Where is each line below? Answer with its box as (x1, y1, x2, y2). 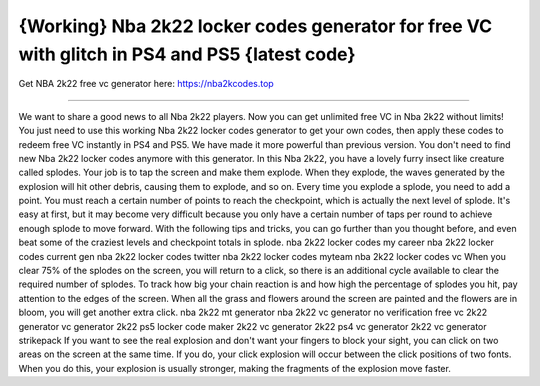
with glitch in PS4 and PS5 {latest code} (18, 43, 356, 65)
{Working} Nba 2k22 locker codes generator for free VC (18, 15, 493, 37)
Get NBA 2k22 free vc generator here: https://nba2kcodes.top (18, 78, 274, 90)
